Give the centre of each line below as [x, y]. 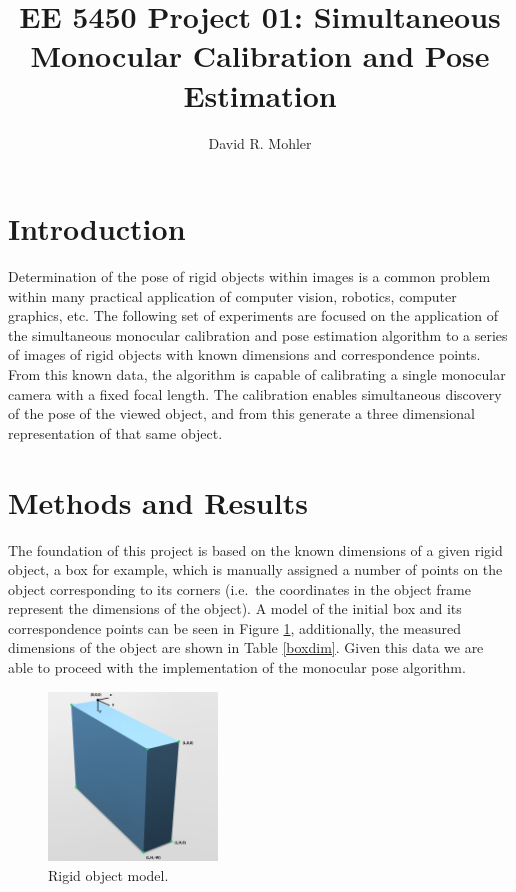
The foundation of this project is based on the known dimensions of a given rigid [255, 549]
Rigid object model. [108, 874]
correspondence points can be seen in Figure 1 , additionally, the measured [234, 627]
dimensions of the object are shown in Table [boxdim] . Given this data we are [246, 647]
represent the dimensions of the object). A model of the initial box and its [235, 608]
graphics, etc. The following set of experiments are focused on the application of [253, 315]
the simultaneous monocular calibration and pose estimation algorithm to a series [258, 334]
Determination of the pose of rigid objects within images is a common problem [249, 276]
